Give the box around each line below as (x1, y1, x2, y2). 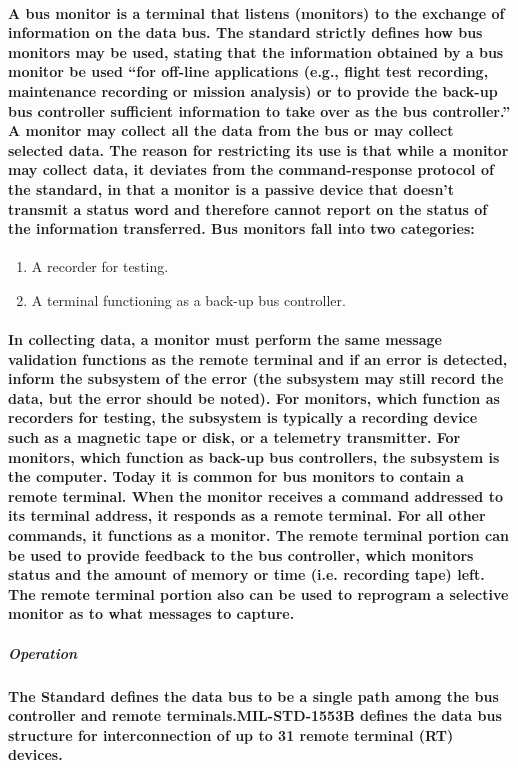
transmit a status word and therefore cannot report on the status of (8, 198, 488, 219)
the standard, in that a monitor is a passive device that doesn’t (8, 178, 455, 199)
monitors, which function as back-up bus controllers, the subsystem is (8, 446, 500, 467)
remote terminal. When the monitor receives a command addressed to (8, 485, 503, 506)
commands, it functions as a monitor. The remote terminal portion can (8, 525, 509, 546)
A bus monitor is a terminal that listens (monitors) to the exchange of (8, 2, 505, 23)
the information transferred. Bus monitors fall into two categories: (8, 218, 475, 239)
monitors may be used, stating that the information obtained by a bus (8, 41, 504, 62)
